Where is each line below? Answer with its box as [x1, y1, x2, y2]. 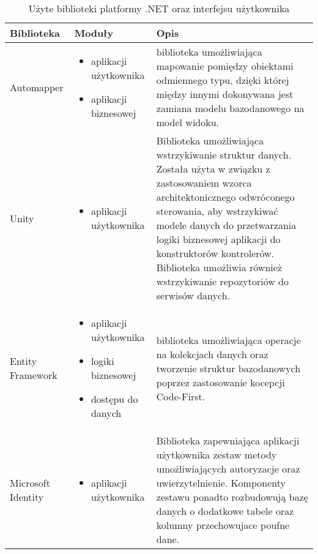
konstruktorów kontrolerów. [156, 246, 275, 260]
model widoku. [156, 115, 220, 129]
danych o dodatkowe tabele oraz [156, 504, 294, 518]
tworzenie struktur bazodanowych [156, 361, 301, 375]
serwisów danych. [156, 288, 230, 302]
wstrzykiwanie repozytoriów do [156, 274, 289, 288]
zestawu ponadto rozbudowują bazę [156, 490, 308, 504]
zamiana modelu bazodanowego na [156, 101, 305, 115]
